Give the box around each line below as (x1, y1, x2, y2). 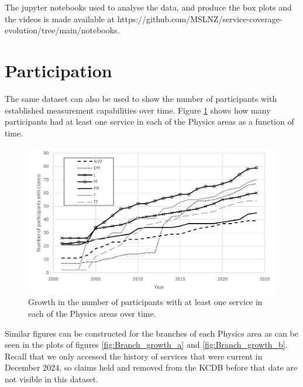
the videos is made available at (5, 12, 115, 25)
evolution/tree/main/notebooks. (5, 24, 120, 36)
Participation (5, 58, 112, 82)
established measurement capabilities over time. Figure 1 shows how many (5, 104, 271, 116)
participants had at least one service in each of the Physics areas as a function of (5, 115, 294, 128)
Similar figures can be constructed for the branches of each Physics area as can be (5, 327, 298, 339)
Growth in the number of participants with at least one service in (28, 296, 263, 308)
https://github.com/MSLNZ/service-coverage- (117, 12, 283, 25)
